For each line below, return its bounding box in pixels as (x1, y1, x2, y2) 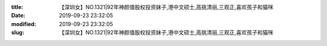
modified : (11, 20, 36, 27)
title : (11, 4, 24, 10)
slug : (11, 29, 24, 36)
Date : (11, 12, 25, 19)
